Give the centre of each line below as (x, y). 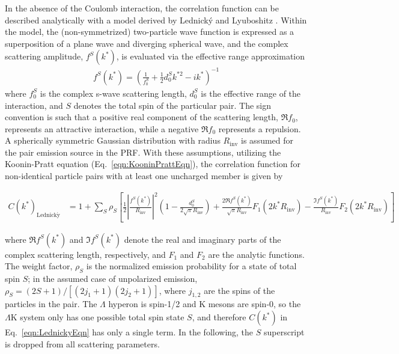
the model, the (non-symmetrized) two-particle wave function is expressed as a (150, 32)
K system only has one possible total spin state (97, 317)
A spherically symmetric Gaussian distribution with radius (113, 140)
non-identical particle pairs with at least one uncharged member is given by (144, 176)
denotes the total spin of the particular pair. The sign (172, 105)
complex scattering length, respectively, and (85, 254)
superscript (284, 332)
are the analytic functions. (256, 254)
